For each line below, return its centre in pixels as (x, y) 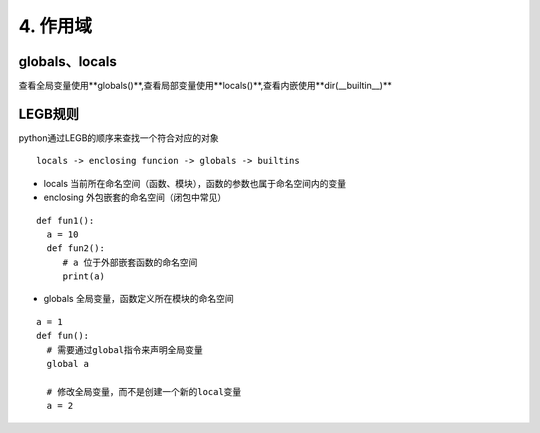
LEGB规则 (49, 113)
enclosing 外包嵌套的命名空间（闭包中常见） (135, 197)
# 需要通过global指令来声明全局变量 (125, 349)
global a (68, 364)
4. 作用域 (55, 26)
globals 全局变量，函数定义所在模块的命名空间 (138, 299)
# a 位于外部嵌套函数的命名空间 (130, 262)
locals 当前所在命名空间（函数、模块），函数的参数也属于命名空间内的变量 (195, 183)
